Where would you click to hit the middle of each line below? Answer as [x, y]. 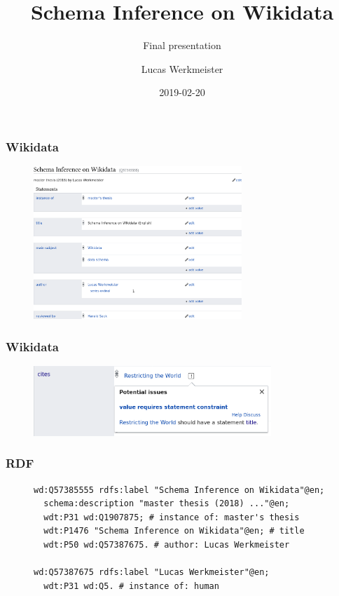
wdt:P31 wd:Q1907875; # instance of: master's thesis [172, 517]
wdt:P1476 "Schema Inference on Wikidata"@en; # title [174, 531]
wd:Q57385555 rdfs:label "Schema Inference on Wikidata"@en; [179, 490]
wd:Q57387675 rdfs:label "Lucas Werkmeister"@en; [152, 573]
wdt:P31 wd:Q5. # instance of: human [131, 586]
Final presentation [182, 45]
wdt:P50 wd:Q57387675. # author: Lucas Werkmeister [167, 544]
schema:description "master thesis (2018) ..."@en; [167, 504]
